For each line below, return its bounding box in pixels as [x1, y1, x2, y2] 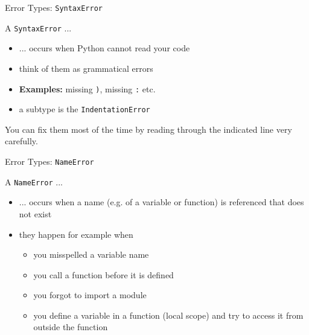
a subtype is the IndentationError [19, 103, 150, 115]
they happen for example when [19, 228, 133, 240]
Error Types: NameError [5, 155, 94, 167]
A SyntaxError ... [5, 21, 72, 34]
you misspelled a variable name [33, 248, 149, 261]
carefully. [5, 135, 38, 147]
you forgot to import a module [33, 289, 147, 301]
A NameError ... [5, 175, 63, 188]
